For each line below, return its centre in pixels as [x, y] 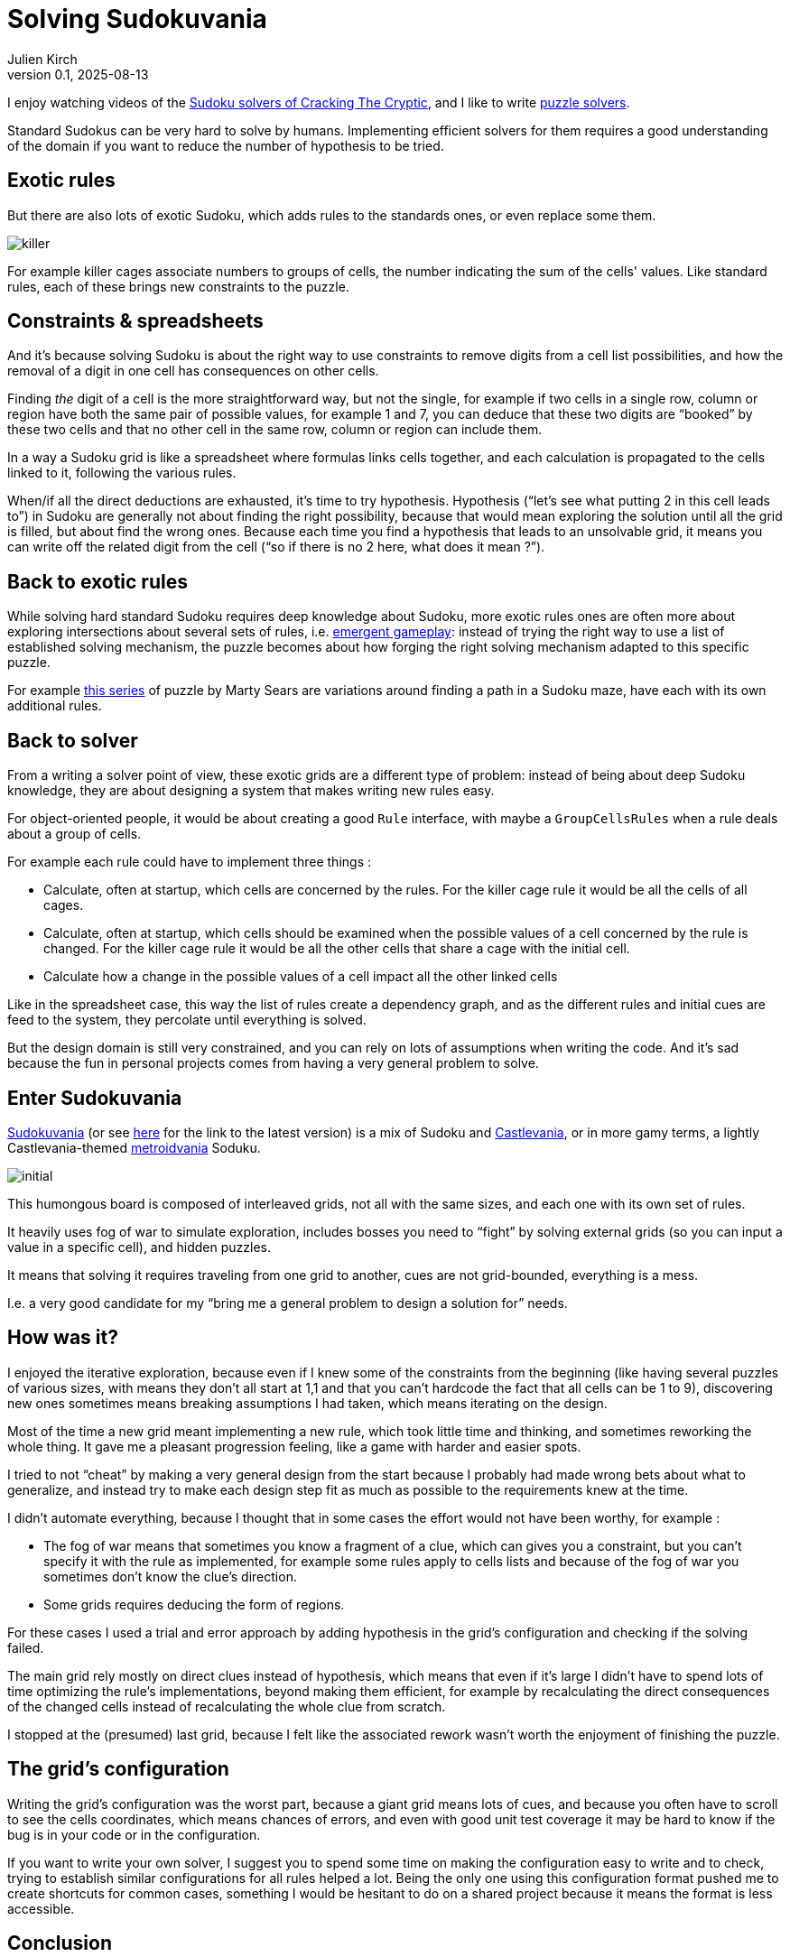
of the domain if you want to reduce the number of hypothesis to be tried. [226, 145]
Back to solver [73, 740]
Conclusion [60, 1943]
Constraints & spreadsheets [135, 321]
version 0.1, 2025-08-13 [78, 74]
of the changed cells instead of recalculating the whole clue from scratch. [227, 1706]
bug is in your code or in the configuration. [134, 1834]
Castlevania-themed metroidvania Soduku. [134, 1147]
